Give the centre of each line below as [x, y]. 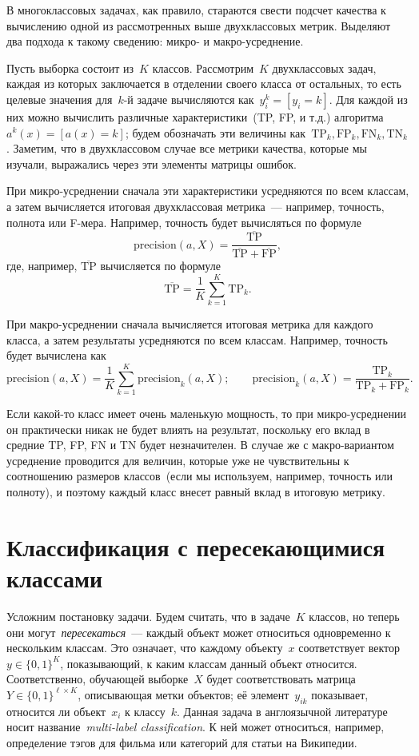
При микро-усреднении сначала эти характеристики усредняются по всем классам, [208, 191]
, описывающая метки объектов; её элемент [184, 694]
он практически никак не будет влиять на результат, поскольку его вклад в [188, 429]
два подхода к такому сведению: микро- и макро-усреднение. [155, 41]
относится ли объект [56, 711]
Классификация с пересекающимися [196, 546]
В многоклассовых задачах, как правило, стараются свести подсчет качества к [196, 10]
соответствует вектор [349, 648]
